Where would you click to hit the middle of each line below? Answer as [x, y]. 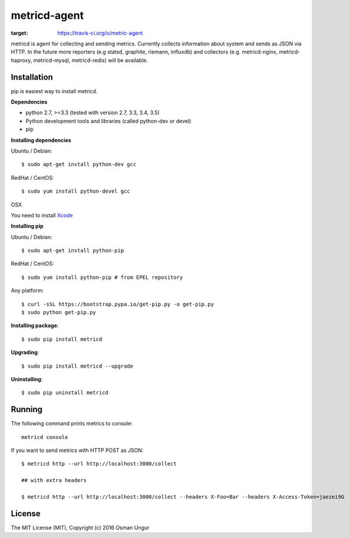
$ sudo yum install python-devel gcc [76, 191]
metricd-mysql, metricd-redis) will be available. [91, 60]
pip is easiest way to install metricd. [54, 91]
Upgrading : [25, 352]
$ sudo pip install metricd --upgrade [77, 366]
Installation [32, 77]
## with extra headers [54, 481]
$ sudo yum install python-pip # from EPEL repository [102, 277]
